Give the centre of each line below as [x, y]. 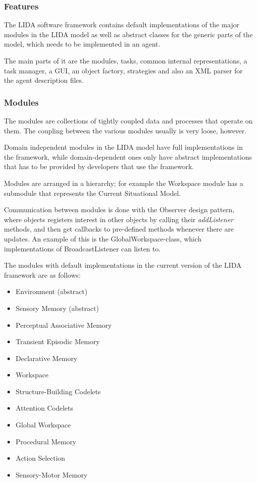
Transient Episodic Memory [58, 341]
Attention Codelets [44, 408]
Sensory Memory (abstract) [57, 308]
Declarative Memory [47, 358]
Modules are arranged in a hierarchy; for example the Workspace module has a [124, 183]
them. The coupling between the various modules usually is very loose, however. [125, 130]
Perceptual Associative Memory [64, 325]
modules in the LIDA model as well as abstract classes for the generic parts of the [128, 34]
